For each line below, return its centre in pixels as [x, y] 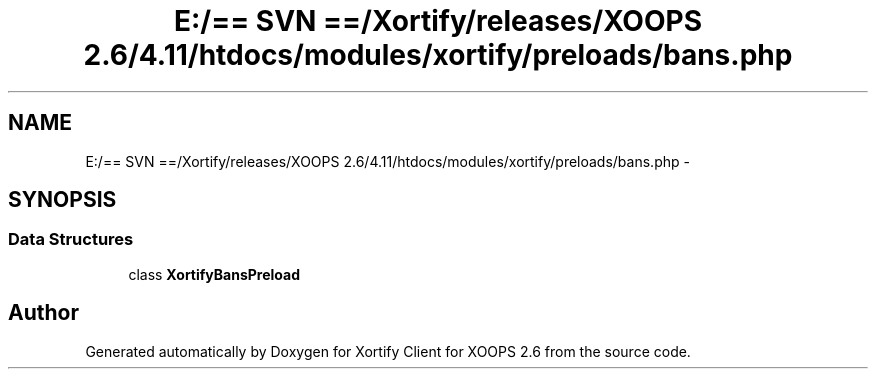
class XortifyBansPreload [214, 274]
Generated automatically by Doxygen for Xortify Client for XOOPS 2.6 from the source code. [388, 351]
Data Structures [71, 239]
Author [43, 313]
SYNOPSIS [62, 200]
